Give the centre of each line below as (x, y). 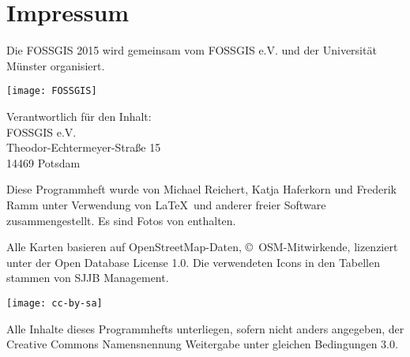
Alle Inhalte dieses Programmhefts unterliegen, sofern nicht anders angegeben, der (205, 328)
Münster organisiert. (56, 65)
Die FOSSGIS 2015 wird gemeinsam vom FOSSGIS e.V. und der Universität (192, 50)
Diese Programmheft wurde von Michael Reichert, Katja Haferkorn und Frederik (201, 189)
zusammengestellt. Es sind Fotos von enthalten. (121, 220)
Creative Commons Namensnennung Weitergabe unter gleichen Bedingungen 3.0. (202, 344)
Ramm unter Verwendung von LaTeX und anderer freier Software (166, 204)
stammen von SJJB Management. (88, 278)
